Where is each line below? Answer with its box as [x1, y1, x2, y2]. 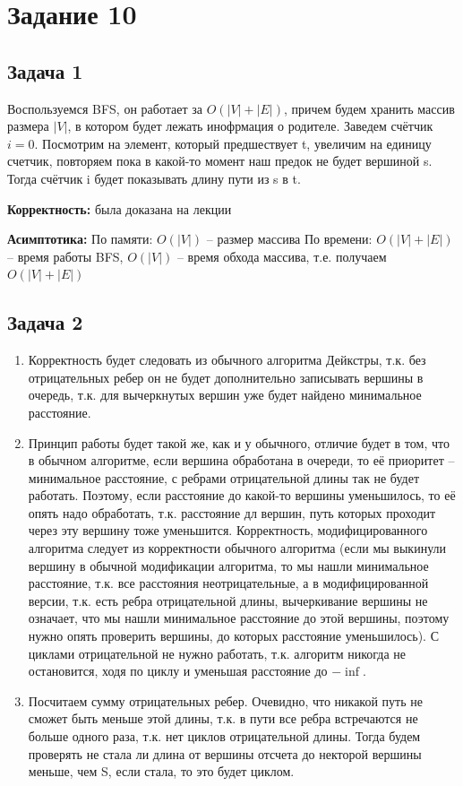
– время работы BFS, [7, 246, 124, 265]
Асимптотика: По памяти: [7, 229, 153, 248]
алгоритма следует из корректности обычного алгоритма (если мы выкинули [28, 539, 447, 557]
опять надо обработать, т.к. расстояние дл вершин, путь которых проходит [28, 503, 436, 522]
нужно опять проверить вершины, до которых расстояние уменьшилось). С [28, 626, 439, 645]
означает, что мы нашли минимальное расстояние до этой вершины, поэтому [28, 609, 450, 627]
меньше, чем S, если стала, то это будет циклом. [28, 762, 295, 781]
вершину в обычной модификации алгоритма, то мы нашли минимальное [28, 556, 429, 574]
